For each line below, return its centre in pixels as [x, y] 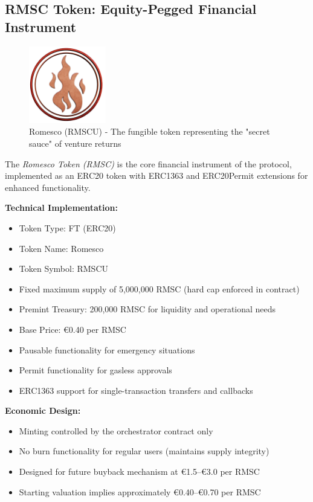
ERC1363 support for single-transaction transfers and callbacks [136, 390]
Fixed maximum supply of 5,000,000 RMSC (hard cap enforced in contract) [159, 288]
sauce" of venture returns [75, 143]
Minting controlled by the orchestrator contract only [116, 430]
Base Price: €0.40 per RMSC [73, 329]
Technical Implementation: [61, 208]
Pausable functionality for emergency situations [107, 349]
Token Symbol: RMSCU [64, 269]
